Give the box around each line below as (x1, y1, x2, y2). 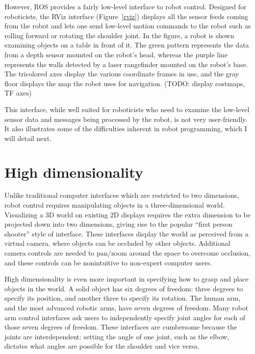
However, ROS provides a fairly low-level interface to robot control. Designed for (4, 1, 247, 11)
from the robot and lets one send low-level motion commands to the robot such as (4, 21, 251, 31)
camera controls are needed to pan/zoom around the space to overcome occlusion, (4, 248, 251, 258)
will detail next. (4, 133, 52, 143)
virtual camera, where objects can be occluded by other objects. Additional (4, 238, 230, 248)
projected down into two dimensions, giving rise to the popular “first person (4, 219, 232, 229)
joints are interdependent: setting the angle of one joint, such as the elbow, (4, 331, 229, 341)
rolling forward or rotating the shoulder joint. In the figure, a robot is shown (4, 30, 234, 40)
